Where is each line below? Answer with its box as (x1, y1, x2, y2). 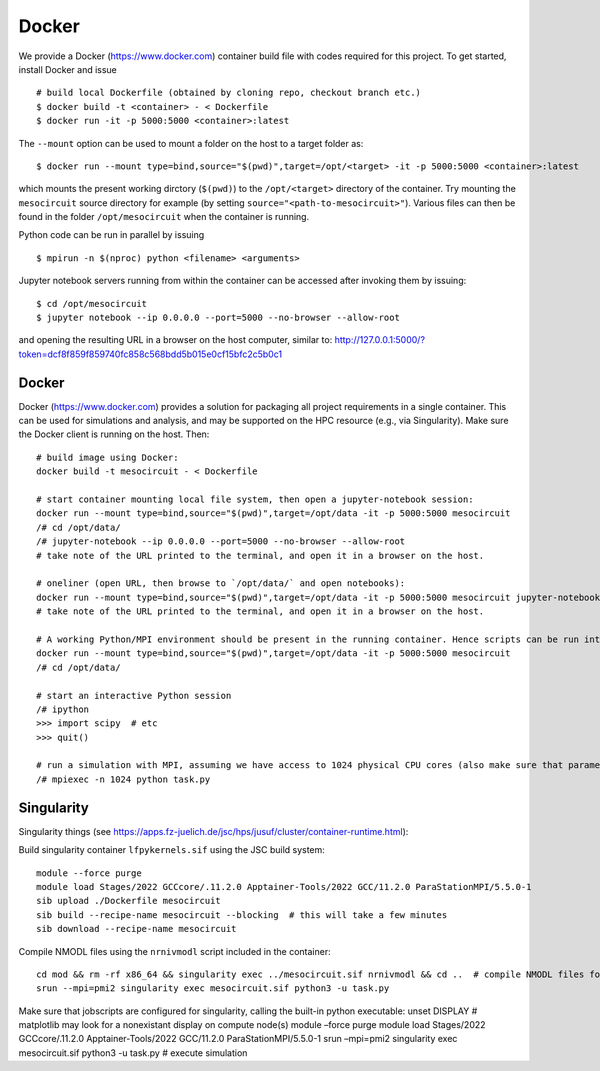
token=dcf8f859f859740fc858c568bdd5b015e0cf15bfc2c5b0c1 (18, 348, 283, 360)
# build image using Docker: (36, 451, 179, 463)
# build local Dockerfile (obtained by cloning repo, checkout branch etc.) (36, 87, 422, 99)
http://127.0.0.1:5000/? (334, 334, 425, 346)
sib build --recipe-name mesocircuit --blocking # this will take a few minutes (36, 909, 448, 920)
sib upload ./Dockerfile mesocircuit (36, 895, 222, 907)
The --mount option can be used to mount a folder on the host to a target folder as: (18, 137, 364, 149)
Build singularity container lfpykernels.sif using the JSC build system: (18, 844, 325, 856)
